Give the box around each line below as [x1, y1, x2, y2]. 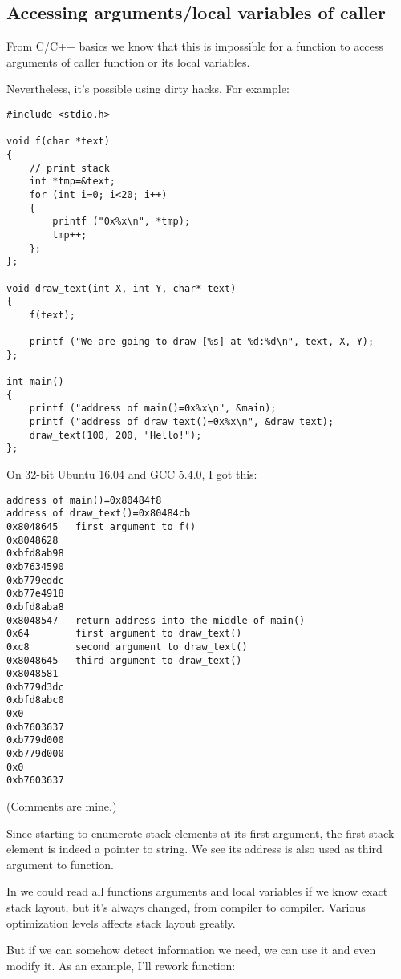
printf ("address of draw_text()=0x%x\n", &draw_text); [29, 416, 334, 428]
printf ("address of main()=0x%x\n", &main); [29, 403, 277, 415]
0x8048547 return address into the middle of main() [6, 614, 306, 626]
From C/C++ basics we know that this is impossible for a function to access [6, 38, 383, 55]
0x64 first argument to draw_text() [6, 628, 242, 640]
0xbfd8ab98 [6, 548, 64, 560]
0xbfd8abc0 [6, 694, 64, 706]
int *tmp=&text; [29, 176, 116, 188]
